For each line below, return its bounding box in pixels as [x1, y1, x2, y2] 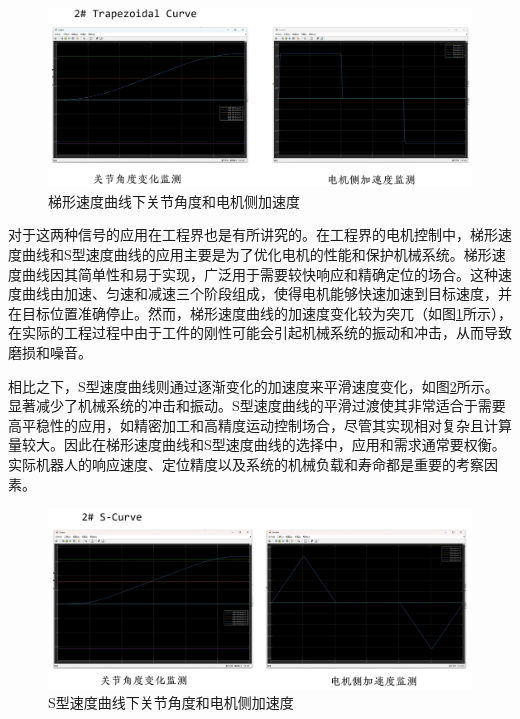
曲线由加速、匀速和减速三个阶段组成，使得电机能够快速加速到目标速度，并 [21, 283, 512, 304]
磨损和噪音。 [8, 342, 92, 363]
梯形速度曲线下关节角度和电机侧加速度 [48, 190, 300, 211]
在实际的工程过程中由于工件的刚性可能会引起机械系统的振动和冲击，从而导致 [8, 322, 512, 343]
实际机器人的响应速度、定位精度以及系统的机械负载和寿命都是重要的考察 [8, 454, 484, 474]
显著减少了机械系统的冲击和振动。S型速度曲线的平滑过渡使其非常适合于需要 [8, 395, 506, 416]
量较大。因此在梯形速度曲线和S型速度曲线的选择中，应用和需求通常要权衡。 [8, 434, 506, 455]
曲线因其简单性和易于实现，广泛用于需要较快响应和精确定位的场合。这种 [21, 263, 498, 284]
